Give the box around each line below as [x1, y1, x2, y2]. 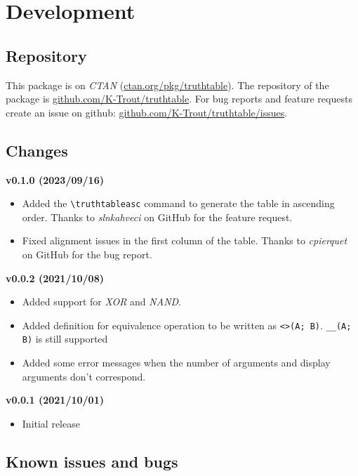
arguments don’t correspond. [22, 369, 146, 383]
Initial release [22, 416, 80, 430]
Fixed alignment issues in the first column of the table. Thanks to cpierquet [22, 233, 347, 248]
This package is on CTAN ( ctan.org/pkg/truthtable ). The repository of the [6, 77, 329, 92]
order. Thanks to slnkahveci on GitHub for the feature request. [22, 209, 293, 224]
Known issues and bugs [6, 450, 178, 472]
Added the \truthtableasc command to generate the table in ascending [22, 196, 335, 211]
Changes [6, 139, 68, 161]
